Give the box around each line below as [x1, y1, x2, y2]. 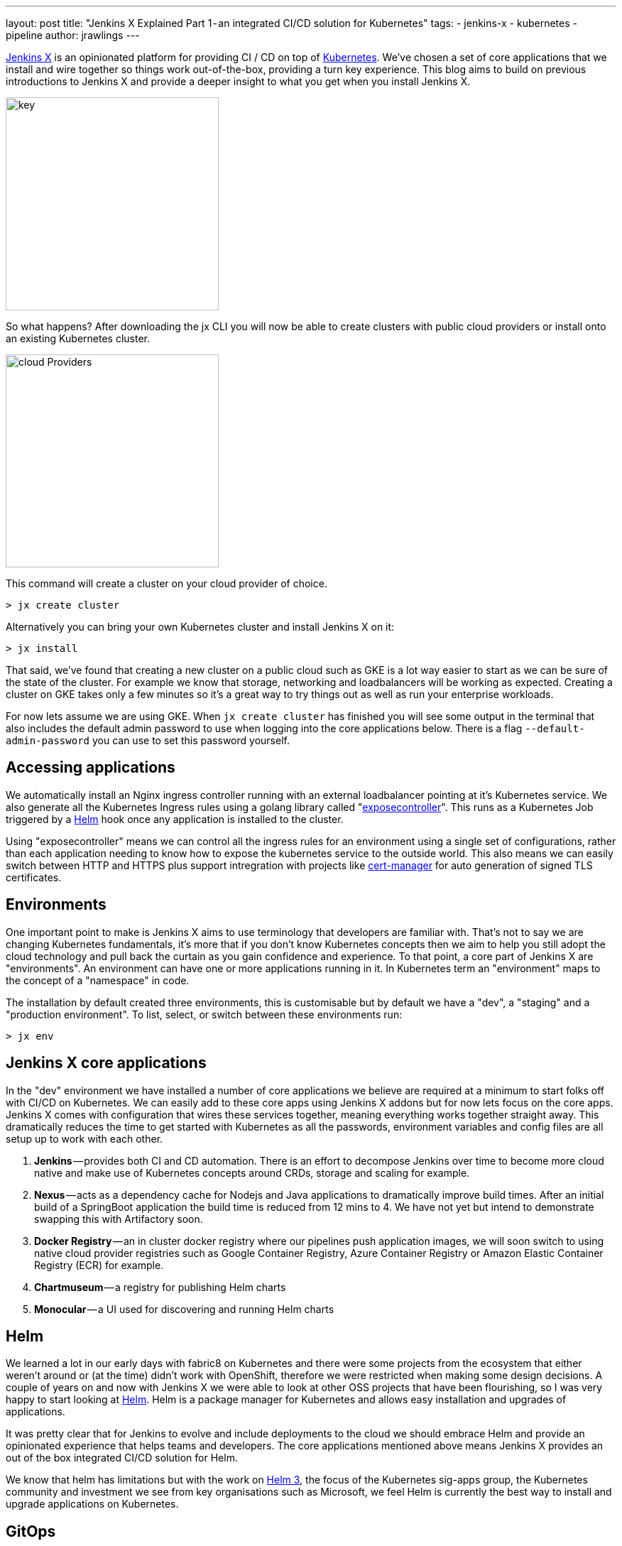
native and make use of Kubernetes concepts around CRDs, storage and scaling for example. [34, 1166, 470, 1179]
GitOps [6, 1522, 56, 1540]
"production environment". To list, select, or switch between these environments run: [6, 1008, 403, 1020]
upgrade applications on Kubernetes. [6, 1498, 179, 1510]
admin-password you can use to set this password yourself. [6, 734, 290, 746]
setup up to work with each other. [6, 1132, 163, 1145]
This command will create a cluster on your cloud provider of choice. [6, 577, 327, 589]
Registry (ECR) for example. [34, 1258, 164, 1271]
